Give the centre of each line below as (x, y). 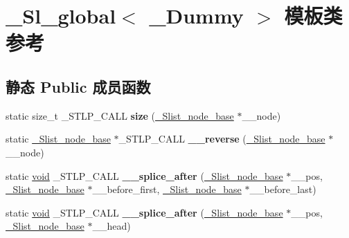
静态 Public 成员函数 (78, 86)
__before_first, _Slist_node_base (167, 189)
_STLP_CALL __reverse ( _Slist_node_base (222, 139)
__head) (111, 226)
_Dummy (196, 16)
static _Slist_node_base (58, 139)
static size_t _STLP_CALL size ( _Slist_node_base (120, 115)
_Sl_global (61, 16)
